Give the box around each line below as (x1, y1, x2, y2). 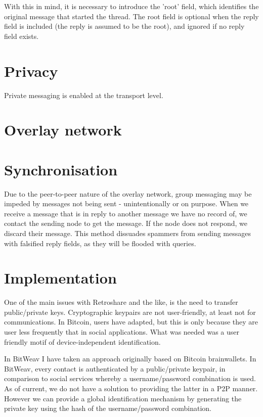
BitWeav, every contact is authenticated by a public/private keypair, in (4, 363, 226, 374)
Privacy (4, 60, 58, 81)
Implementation (4, 267, 117, 288)
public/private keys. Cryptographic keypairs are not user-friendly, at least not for (4, 306, 256, 317)
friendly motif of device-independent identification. (4, 336, 161, 347)
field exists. (4, 30, 39, 41)
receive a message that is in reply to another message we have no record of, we (4, 208, 247, 218)
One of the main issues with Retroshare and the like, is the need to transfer (4, 297, 238, 307)
